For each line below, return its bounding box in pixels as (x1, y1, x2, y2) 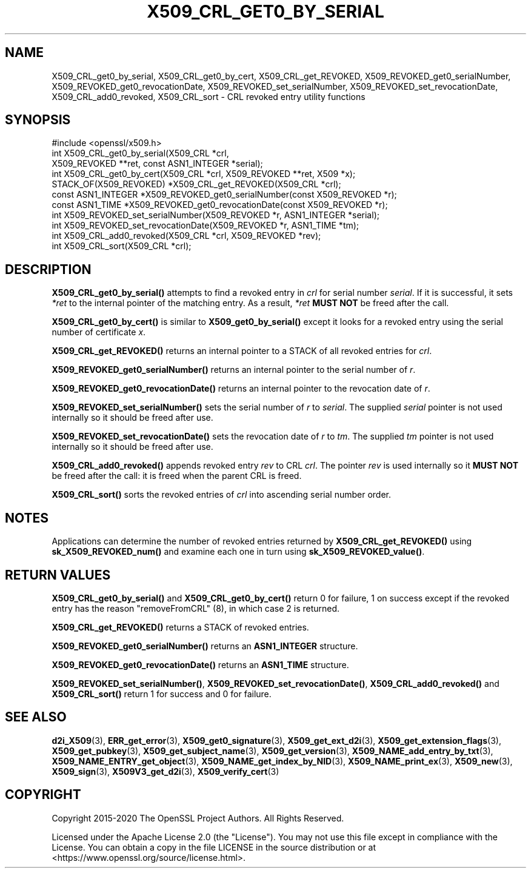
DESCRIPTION (5, 261, 92, 277)
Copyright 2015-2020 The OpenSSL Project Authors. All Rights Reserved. (52, 812, 344, 823)
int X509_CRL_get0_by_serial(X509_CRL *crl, (52, 148, 229, 159)
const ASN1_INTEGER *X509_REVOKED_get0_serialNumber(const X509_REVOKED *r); (52, 189, 397, 200)
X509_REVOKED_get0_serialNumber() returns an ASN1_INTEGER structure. (52, 640, 358, 651)
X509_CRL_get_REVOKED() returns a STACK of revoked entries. (52, 621, 309, 632)
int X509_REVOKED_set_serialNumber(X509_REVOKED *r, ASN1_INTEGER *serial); (52, 210, 379, 221)
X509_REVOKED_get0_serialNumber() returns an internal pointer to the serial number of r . (52, 364, 416, 375)
